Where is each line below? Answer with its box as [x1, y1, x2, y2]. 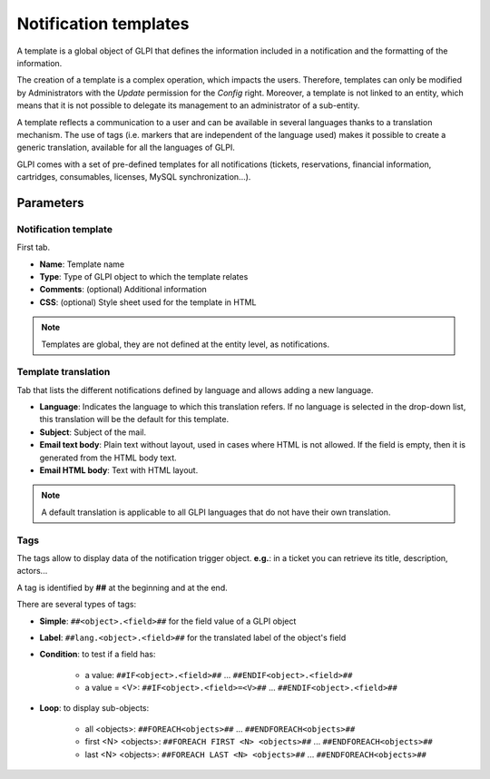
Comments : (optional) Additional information [39, 284, 208, 295]
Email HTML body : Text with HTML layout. [39, 465, 199, 476]
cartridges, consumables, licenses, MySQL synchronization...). [16, 172, 251, 182]
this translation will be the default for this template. [39, 414, 230, 425]
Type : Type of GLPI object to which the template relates [39, 271, 249, 281]
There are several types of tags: [16, 599, 136, 610]
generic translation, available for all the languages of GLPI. [16, 142, 236, 153]
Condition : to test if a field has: [39, 649, 156, 660]
